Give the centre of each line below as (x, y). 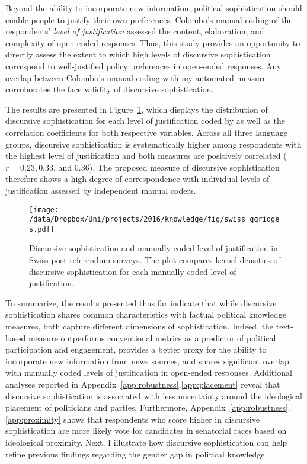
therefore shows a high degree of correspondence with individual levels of (137, 179)
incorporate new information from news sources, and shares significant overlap (147, 361)
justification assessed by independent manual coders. (101, 190)
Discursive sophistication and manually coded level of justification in (153, 248)
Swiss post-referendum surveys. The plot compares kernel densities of (155, 260)
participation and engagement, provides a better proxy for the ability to (136, 349)
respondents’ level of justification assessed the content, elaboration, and (135, 31)
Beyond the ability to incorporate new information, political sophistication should (154, 8)
